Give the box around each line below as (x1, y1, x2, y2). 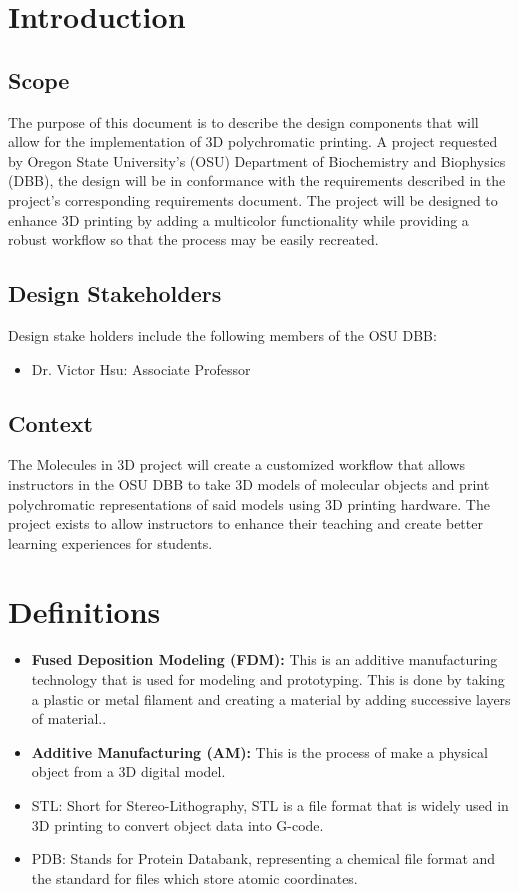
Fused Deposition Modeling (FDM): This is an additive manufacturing (31, 649, 498, 670)
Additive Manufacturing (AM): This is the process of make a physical (31, 741, 488, 762)
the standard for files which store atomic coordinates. (31, 867, 358, 888)
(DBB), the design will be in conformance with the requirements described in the (8, 170, 506, 191)
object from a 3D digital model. (31, 761, 226, 782)
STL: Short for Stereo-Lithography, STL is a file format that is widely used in (31, 794, 509, 815)
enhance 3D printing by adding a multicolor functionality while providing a (8, 209, 469, 230)
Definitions (8, 591, 161, 632)
